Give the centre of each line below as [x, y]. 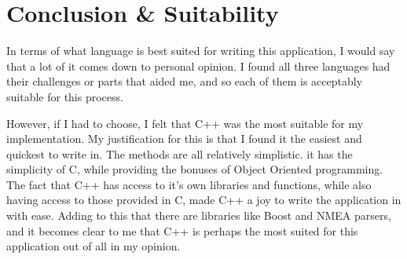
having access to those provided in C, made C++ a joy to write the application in [204, 200]
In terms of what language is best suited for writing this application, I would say [201, 51]
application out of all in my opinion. [93, 246]
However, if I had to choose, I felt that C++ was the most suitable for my [185, 123]
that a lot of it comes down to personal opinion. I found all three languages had [198, 66]
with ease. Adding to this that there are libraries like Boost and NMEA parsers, [199, 215]
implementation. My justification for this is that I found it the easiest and [184, 139]
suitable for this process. [65, 96]
